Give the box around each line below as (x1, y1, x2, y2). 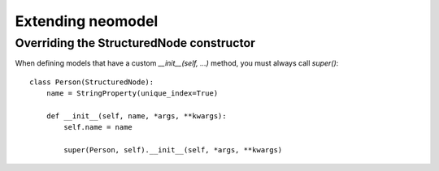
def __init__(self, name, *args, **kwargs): (46, 111, 227, 121)
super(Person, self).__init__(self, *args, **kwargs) (63, 146, 283, 155)
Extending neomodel (15, 12, 159, 30)
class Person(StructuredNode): (29, 77, 154, 87)
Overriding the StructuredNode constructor (15, 36, 256, 50)
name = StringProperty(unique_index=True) (46, 89, 219, 98)
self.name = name (63, 122, 133, 132)
